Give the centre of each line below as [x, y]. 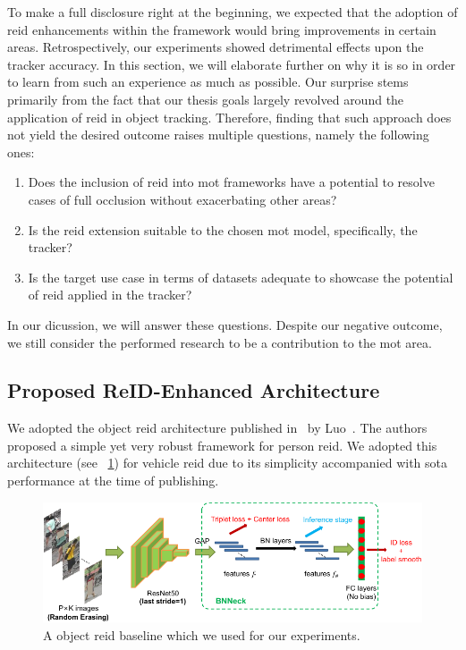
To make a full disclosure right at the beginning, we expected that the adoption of [233, 12]
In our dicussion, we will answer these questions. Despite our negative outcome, [225, 324]
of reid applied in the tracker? [110, 295]
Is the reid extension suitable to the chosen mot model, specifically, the [223, 229]
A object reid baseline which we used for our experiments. [202, 634]
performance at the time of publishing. [113, 481]
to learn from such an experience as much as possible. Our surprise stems [208, 82]
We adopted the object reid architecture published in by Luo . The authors [217, 428]
